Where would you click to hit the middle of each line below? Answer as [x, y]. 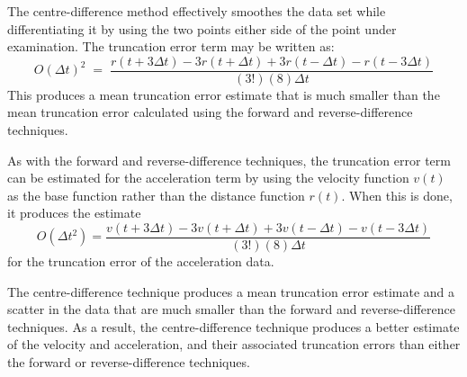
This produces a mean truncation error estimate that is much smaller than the [224, 94]
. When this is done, [397, 195]
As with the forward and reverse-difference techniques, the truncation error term [229, 160]
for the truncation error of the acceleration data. [141, 261]
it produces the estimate [74, 213]
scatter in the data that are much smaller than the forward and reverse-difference [231, 309]
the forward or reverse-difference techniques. [129, 362]
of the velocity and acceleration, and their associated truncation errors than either [234, 344]
